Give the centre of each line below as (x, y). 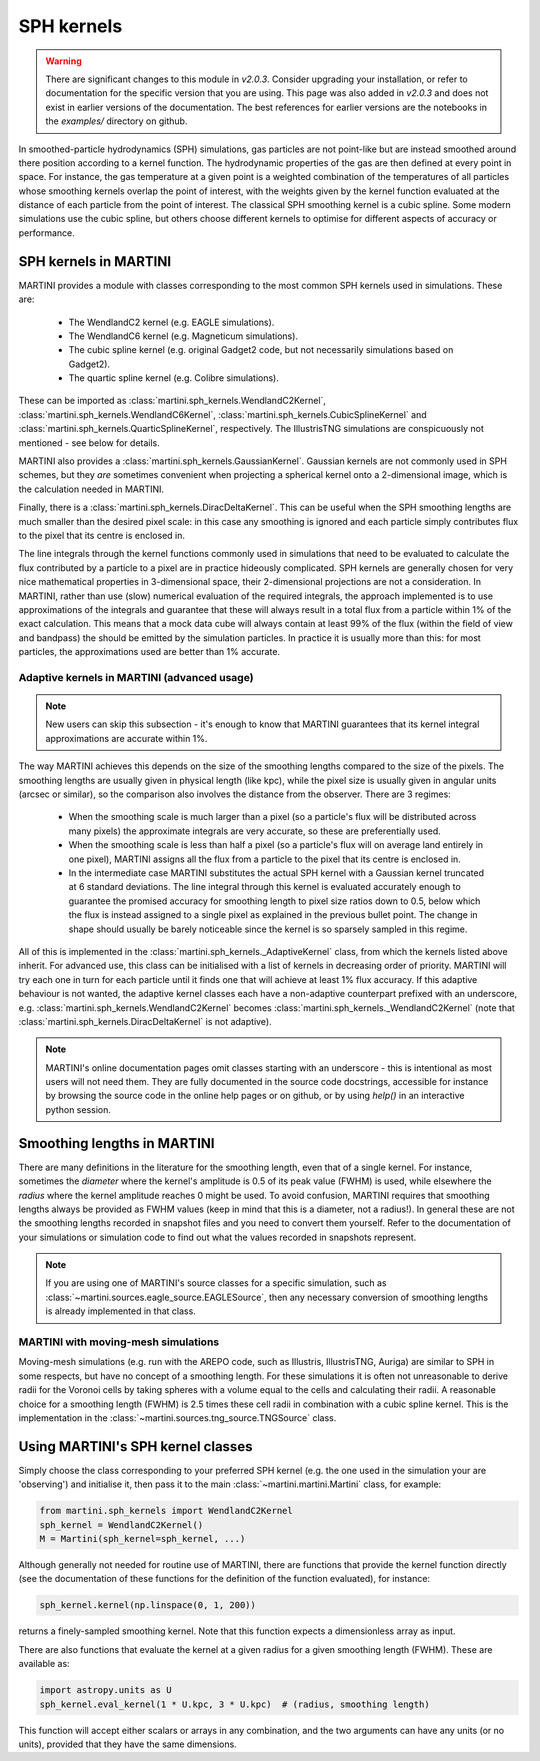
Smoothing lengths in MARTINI (116, 1143)
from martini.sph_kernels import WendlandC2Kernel (166, 1511)
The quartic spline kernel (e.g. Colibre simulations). (173, 378)
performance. (46, 232)
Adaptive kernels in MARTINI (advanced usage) (136, 677)
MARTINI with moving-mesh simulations (119, 1342)
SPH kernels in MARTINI (95, 261)
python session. (78, 1109)
